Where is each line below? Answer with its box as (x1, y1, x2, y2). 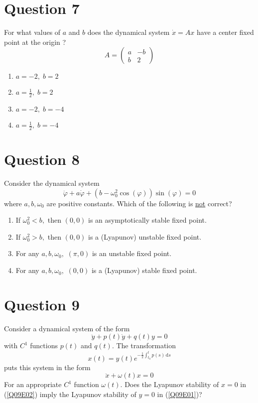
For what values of (4, 27, 61, 37)
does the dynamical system (87, 27, 170, 37)
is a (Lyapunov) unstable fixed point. (88, 231, 202, 242)
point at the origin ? (4, 36, 66, 47)
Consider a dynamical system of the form (4, 323, 130, 333)
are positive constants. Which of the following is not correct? (46, 198, 232, 208)
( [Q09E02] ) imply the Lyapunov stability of (4, 389, 136, 399)
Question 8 (4, 149, 80, 169)
